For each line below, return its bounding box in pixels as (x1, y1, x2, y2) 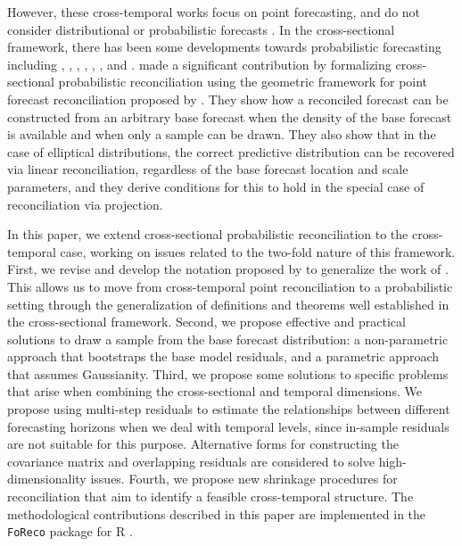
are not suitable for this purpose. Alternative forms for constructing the (7, 434, 399, 453)
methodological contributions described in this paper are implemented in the (7, 504, 426, 523)
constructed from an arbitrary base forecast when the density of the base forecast (7, 107, 452, 126)
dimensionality (7, 469, 87, 488)
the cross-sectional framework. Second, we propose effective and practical (7, 312, 406, 331)
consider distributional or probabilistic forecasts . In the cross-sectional (7, 20, 395, 38)
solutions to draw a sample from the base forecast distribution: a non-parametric (7, 329, 449, 348)
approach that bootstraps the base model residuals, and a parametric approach (7, 347, 440, 366)
